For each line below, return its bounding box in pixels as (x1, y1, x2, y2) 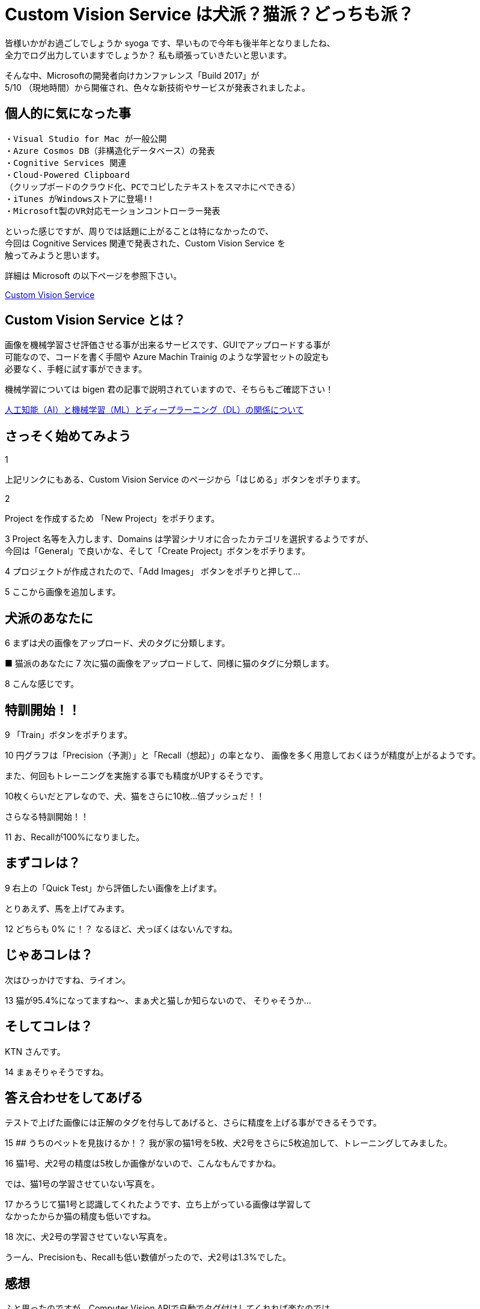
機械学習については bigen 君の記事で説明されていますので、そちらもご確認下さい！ (5, 384, 334, 395)
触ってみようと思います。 (5, 249, 105, 260)
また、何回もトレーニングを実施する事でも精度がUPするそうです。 (5, 770, 268, 781)
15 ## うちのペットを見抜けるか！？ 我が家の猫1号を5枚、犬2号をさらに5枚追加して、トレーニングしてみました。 (5, 1138, 452, 1149)
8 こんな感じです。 (5, 679, 79, 689)
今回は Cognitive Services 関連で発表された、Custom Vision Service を (5, 237, 286, 248)
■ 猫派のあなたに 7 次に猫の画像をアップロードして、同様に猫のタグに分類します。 (5, 658, 335, 669)
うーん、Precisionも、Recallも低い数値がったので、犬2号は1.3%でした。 (5, 1252, 291, 1263)
